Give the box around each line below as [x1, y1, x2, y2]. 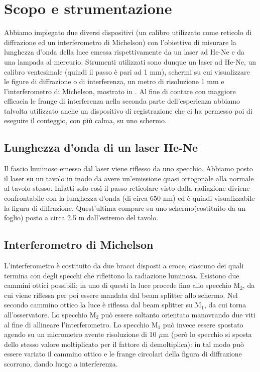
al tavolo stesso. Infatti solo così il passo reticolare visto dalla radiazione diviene [4, 183, 250, 193]
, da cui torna [204, 299, 246, 310]
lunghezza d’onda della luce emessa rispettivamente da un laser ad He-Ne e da [4, 47, 245, 57]
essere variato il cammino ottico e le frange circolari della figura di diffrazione [4, 348, 242, 359]
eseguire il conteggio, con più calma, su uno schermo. [4, 115, 167, 126]
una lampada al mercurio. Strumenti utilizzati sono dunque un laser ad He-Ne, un [4, 56, 256, 67]
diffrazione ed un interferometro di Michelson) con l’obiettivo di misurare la [4, 37, 236, 47]
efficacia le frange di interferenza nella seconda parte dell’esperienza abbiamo [4, 96, 240, 106]
